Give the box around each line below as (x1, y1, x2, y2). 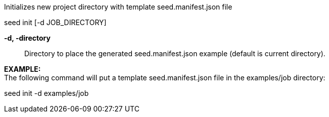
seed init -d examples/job (4, 89, 89, 97)
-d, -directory (4, 34, 51, 42)
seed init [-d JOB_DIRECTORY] (4, 18, 107, 27)
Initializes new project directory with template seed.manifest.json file (4, 3, 232, 11)
